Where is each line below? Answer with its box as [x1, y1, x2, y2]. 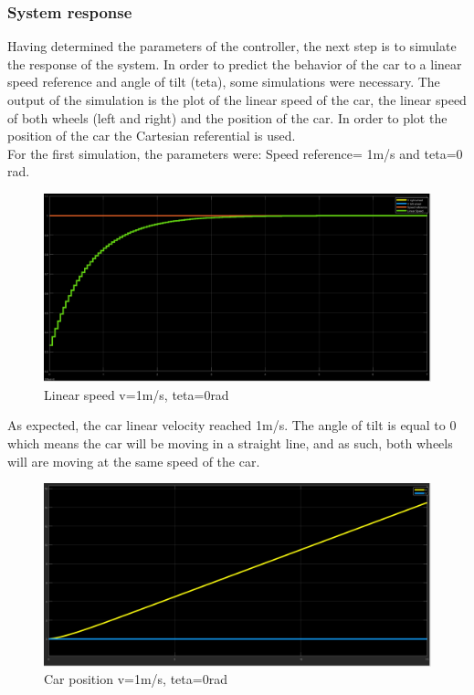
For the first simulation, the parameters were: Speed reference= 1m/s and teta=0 [7, 143, 463, 163]
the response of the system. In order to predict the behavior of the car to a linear [7, 54, 462, 73]
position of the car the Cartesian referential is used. [7, 126, 296, 145]
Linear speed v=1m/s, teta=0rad [44, 384, 229, 404]
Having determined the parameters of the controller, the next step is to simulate [7, 37, 457, 56]
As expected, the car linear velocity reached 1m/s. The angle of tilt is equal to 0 [7, 416, 457, 435]
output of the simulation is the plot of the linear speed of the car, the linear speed [7, 90, 467, 109]
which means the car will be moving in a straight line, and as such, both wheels [7, 433, 453, 452]
